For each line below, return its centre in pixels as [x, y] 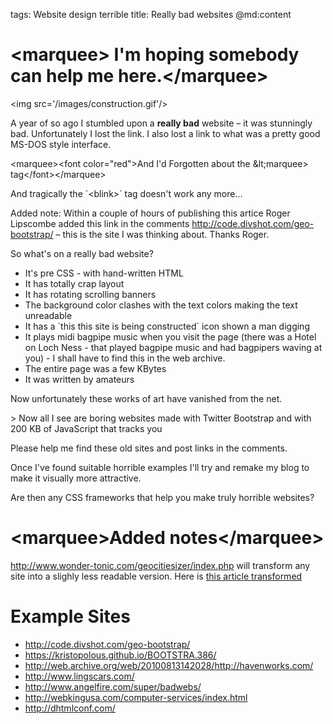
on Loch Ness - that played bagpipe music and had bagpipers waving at [173, 347]
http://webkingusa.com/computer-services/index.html [136, 697]
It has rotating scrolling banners [90, 294]
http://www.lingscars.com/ [79, 676]
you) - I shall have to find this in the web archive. [125, 358]
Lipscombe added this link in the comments [100, 223]
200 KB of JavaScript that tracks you [86, 428]
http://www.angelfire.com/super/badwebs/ [113, 686]
